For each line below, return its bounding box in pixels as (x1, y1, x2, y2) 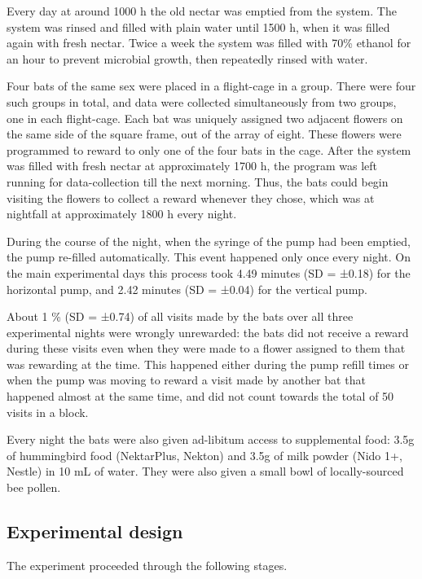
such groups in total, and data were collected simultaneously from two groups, (7, 93, 397, 110)
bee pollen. (7, 479, 61, 496)
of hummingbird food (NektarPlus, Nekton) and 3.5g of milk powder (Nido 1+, (7, 446, 402, 463)
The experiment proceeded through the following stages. (7, 556, 288, 573)
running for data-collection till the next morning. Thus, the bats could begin (7, 173, 389, 190)
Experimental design (7, 519, 183, 544)
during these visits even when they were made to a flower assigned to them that (7, 340, 406, 357)
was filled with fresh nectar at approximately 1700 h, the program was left (7, 157, 378, 174)
